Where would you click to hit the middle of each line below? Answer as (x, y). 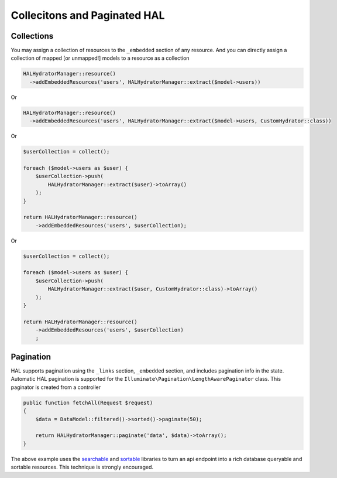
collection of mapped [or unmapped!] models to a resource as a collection (100, 58)
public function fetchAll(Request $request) (88, 402)
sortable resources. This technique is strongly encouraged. (82, 467)
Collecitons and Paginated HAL (88, 15)
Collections (32, 36)
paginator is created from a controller (56, 387)
